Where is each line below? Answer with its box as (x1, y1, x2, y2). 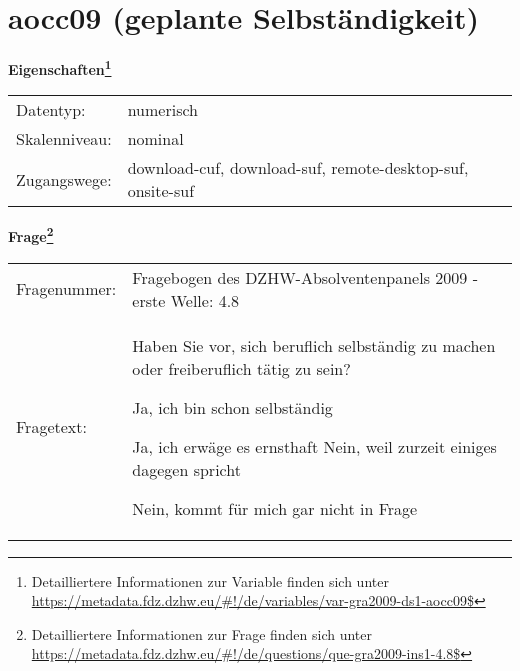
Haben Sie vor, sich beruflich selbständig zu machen (132, 333, 496, 357)
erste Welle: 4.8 (132, 288, 240, 312)
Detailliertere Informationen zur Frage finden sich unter (31, 623, 373, 644)
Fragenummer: (16, 277, 117, 301)
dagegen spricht (132, 457, 241, 481)
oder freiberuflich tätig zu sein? (132, 356, 351, 380)
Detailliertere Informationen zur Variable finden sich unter (31, 570, 389, 591)
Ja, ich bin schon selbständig (132, 395, 333, 419)
